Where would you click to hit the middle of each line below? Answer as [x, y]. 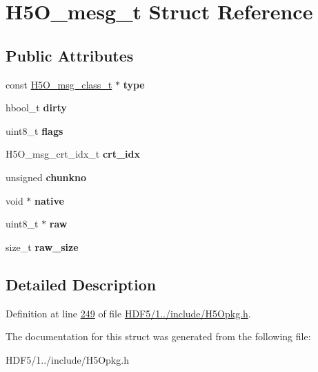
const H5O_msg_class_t [59, 84]
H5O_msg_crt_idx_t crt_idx [73, 154]
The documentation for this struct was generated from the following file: [158, 336]
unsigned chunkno [46, 177]
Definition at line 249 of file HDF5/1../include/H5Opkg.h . [128, 313]
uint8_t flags [34, 130]
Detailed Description [81, 284]
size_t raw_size [42, 247]
